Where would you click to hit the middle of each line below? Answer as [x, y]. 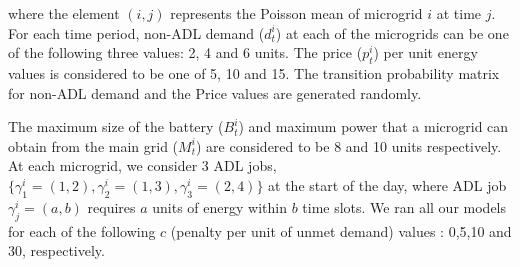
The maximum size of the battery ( [116, 126]
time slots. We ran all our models [404, 206]
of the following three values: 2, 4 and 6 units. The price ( [185, 52]
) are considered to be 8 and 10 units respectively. [348, 145]
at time [459, 13]
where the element [64, 13]
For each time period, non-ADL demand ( [136, 32]
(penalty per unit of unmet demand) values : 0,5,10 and [341, 230]
